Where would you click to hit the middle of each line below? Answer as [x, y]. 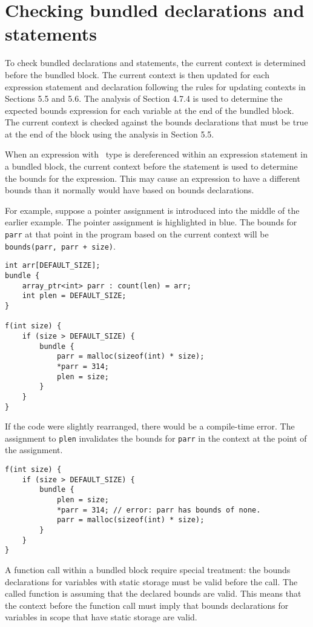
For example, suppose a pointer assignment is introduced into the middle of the [152, 210]
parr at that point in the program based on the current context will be [137, 234]
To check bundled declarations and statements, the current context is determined [155, 63]
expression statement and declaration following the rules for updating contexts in [155, 86]
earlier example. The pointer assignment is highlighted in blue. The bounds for [151, 222]
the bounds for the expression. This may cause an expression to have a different [153, 178]
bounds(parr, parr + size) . [60, 246]
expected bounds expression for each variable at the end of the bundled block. [150, 110]
